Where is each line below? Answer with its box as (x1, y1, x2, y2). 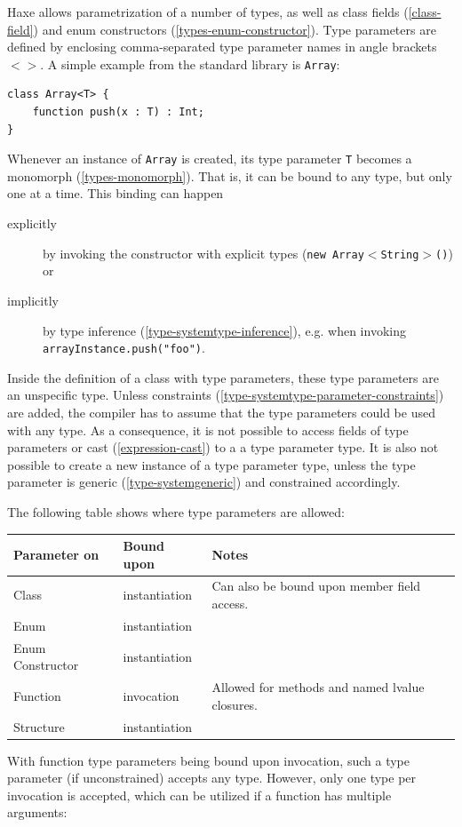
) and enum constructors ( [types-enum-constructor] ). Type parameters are (33, 20, 436, 38)
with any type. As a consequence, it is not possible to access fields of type (7, 420, 409, 439)
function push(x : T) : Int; (32, 106, 204, 119)
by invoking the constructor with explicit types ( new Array (43, 243, 364, 262)
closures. (211, 695, 259, 713)
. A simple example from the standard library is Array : (40, 54, 340, 73)
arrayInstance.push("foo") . (43, 338, 205, 357)
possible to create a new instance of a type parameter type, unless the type (7, 455, 416, 473)
